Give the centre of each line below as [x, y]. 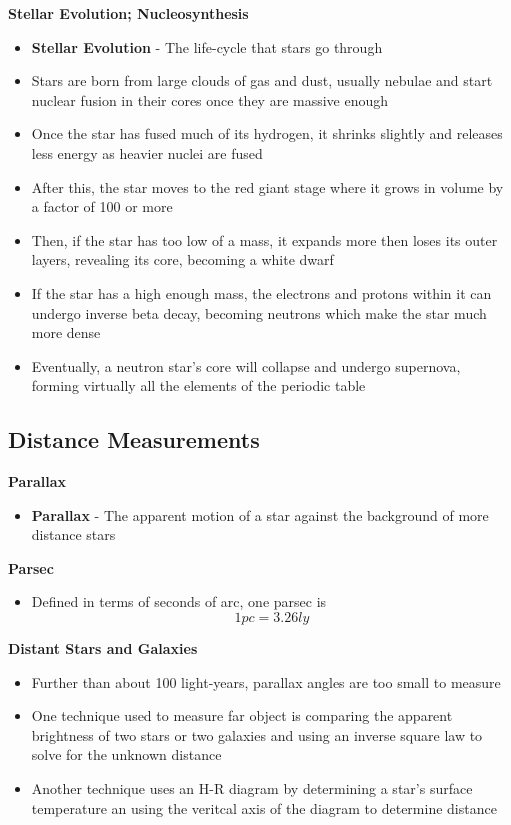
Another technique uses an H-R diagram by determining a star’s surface [252, 788]
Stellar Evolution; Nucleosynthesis [128, 13]
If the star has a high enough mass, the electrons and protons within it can [261, 292]
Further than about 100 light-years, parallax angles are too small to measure [266, 681]
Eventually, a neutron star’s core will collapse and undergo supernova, [246, 365]
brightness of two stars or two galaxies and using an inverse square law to [257, 734]
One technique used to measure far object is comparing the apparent [242, 715]
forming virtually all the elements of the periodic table [198, 385]
